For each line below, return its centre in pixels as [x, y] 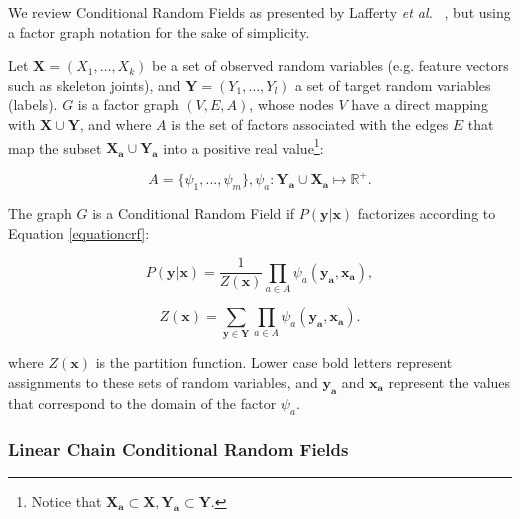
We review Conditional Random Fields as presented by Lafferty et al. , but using [259, 12]
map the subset [55, 147]
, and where [115, 123]
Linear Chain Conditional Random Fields [178, 448]
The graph [40, 213]
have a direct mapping [419, 104]
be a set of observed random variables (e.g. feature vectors [330, 65]
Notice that [66, 500]
